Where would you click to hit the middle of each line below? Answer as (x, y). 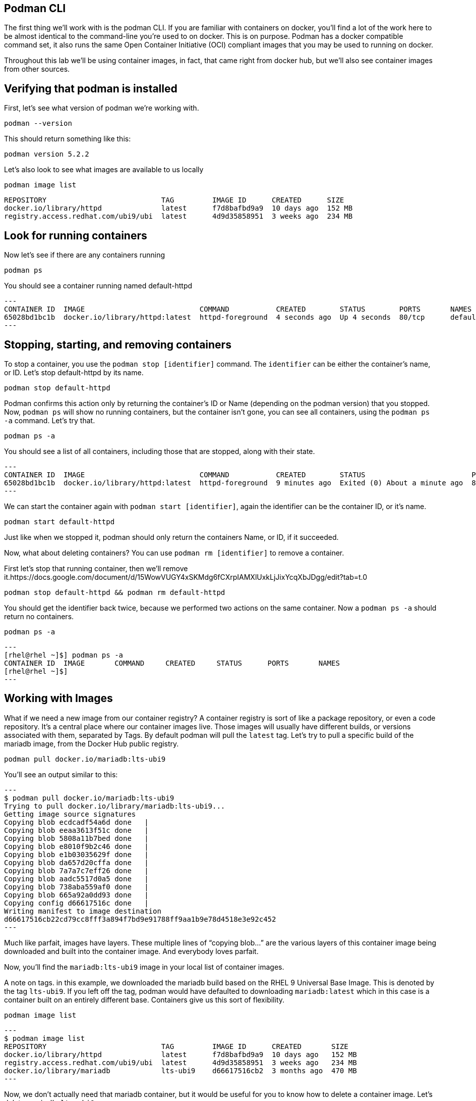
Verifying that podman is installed (91, 88)
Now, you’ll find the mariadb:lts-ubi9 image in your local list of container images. (144, 967)
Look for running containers (76, 235)
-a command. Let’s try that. (50, 420)
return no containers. (39, 616)
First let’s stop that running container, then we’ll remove (96, 568)
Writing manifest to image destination (83, 911)
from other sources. (37, 69)
